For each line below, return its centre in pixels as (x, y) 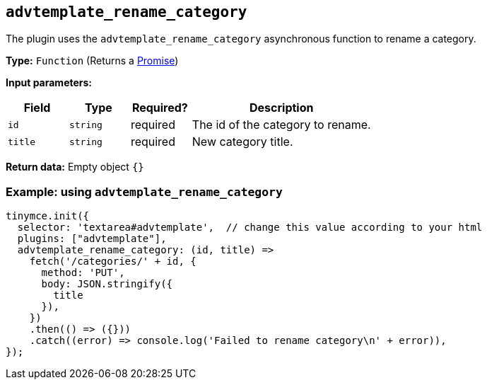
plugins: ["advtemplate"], (92, 239)
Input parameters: (49, 83)
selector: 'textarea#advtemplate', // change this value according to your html (250, 228)
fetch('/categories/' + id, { (113, 262)
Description (282, 108)
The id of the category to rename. (281, 125)
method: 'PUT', (83, 273)
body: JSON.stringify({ (107, 284)
